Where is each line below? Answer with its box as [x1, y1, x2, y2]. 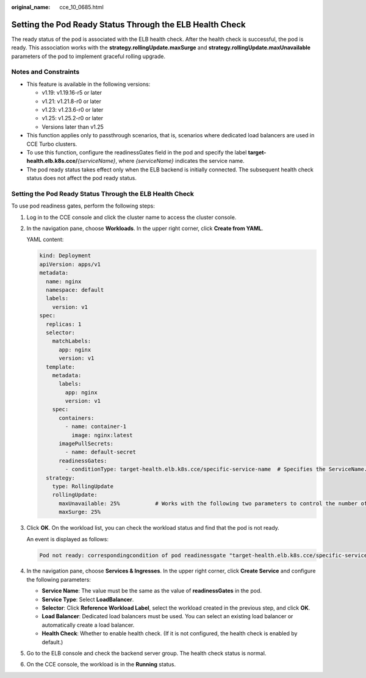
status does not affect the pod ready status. [26, 175, 137, 182]
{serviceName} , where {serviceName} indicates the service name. [77, 157, 245, 165]
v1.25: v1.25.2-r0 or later [41, 115, 104, 122]
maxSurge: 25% [59, 508, 101, 516]
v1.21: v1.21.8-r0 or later [41, 98, 102, 105]
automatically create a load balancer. [41, 621, 135, 629]
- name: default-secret [65, 449, 137, 456]
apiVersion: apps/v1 [39, 261, 101, 268]
